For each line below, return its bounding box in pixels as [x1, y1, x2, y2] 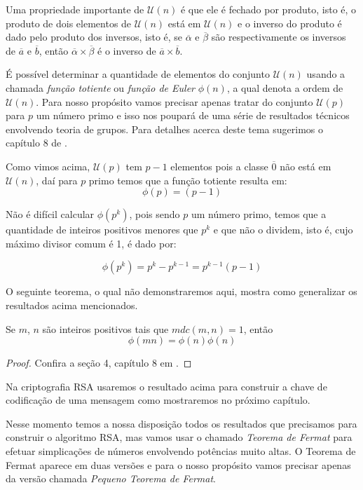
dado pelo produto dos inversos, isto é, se [6, 29, 183, 44]
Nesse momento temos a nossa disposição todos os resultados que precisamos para [6, 416, 357, 430]
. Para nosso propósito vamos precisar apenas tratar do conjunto [36, 94, 313, 109]
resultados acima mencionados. [6, 297, 138, 312]
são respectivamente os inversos [211, 29, 346, 44]
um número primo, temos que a [191, 207, 327, 222]
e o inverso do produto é [238, 15, 342, 30]
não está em [280, 158, 331, 173]
